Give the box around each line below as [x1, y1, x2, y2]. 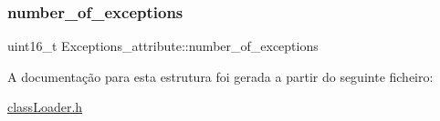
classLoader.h [7, 97, 83, 116]
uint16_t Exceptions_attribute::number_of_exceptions [7, 36, 319, 55]
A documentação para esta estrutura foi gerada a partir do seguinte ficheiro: [7, 66, 434, 86]
